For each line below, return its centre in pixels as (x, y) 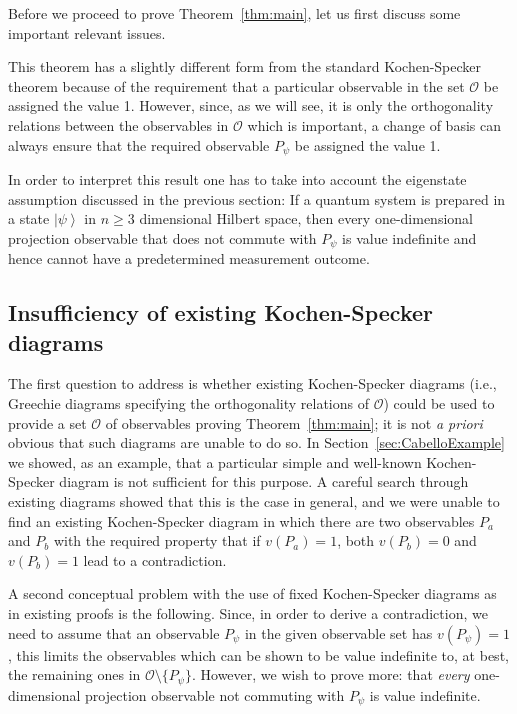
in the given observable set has (338, 632)
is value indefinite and (409, 237)
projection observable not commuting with (215, 694)
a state (29, 218)
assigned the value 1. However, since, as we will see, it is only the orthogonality (251, 105)
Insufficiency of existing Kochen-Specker (220, 312)
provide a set (47, 422)
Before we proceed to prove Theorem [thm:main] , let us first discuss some (234, 13)
